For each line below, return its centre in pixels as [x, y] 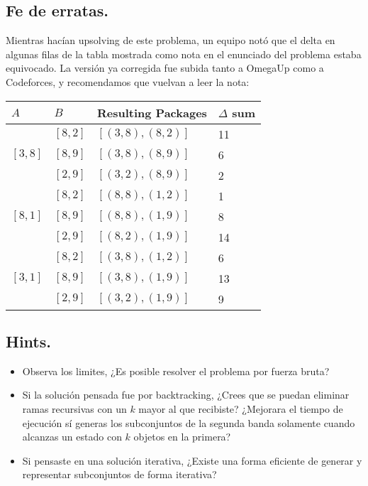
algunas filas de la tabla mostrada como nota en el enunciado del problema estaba [184, 54]
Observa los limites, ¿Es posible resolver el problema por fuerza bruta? [176, 371]
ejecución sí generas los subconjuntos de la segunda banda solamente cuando [189, 422]
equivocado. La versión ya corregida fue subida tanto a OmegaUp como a [165, 68]
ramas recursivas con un [74, 408]
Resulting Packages [152, 112]
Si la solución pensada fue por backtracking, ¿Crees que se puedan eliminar [186, 395]
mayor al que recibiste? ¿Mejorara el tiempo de [241, 408]
